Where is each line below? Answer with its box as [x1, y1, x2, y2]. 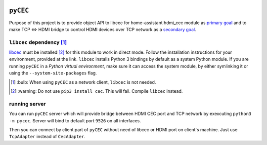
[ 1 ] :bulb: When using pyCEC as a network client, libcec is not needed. [10, 79, 156, 85]
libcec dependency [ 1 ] [9, 38, 67, 45]
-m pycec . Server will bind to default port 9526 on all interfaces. [9, 117, 141, 123]
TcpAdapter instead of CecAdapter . [9, 134, 86, 140]
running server [9, 100, 46, 107]
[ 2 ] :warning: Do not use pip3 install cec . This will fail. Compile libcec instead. [10, 88, 183, 94]
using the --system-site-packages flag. [9, 70, 97, 76]
